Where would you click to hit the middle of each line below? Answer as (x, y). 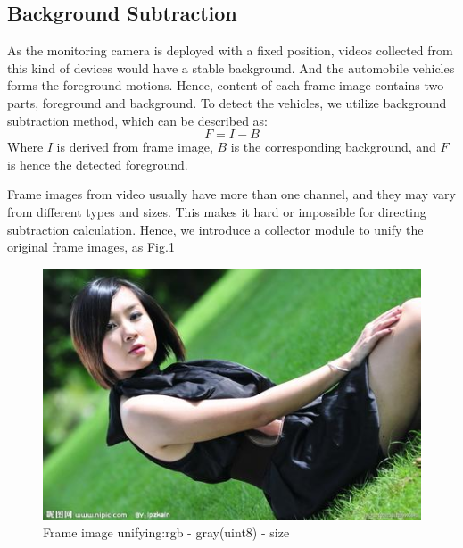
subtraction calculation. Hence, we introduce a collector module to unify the (215, 229)
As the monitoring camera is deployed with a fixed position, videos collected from (230, 50)
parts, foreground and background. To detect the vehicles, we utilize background (227, 102)
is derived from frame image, (135, 147)
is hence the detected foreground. (98, 164)
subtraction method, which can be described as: (137, 120)
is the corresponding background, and (333, 147)
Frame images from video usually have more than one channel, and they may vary (231, 194)
